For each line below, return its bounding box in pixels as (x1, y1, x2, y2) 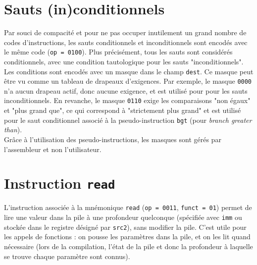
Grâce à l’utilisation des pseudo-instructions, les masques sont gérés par (4, 134, 221, 144)
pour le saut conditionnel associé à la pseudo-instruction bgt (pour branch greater (4, 114, 252, 125)
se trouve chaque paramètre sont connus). (4, 251, 130, 261)
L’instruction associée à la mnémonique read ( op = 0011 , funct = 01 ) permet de (4, 202, 252, 212)
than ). (4, 124, 22, 135)
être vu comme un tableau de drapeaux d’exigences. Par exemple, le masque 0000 (4, 76, 252, 86)
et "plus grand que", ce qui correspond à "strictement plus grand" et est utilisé (4, 105, 241, 115)
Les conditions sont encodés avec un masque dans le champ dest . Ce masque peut (4, 66, 254, 76)
